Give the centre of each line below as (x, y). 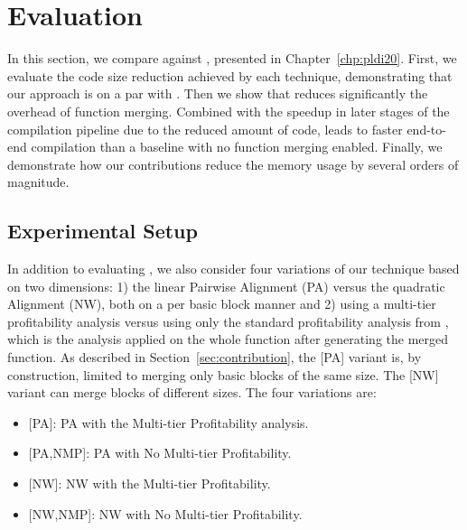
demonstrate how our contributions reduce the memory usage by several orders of (233, 164)
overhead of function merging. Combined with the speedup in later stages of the (229, 111)
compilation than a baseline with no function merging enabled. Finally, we (237, 147)
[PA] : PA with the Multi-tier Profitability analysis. (168, 422)
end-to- (426, 129)
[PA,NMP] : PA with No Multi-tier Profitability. (160, 453)
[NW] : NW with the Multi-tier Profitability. (149, 484)
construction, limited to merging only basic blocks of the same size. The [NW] (223, 374)
